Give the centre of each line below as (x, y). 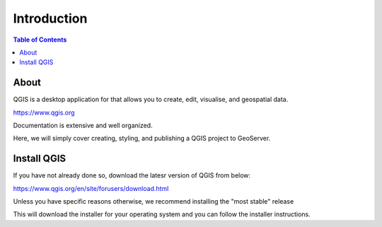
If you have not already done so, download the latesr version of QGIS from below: (132, 175)
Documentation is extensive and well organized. (83, 126)
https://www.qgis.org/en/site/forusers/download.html (91, 188)
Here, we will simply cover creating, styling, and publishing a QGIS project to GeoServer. (142, 139)
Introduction (50, 18)
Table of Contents (40, 40)
